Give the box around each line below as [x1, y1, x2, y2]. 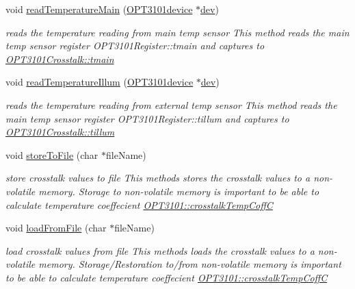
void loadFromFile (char [5, 221, 107, 235]
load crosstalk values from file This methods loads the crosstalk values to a [5, 243, 315, 257]
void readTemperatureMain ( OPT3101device [5, 2, 193, 16]
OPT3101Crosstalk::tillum [5, 125, 115, 139]
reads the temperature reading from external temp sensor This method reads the [5, 97, 337, 112]
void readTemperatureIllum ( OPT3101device [5, 75, 194, 89]
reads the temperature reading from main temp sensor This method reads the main [5, 25, 350, 39]
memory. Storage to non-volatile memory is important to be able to [38, 184, 319, 198]
